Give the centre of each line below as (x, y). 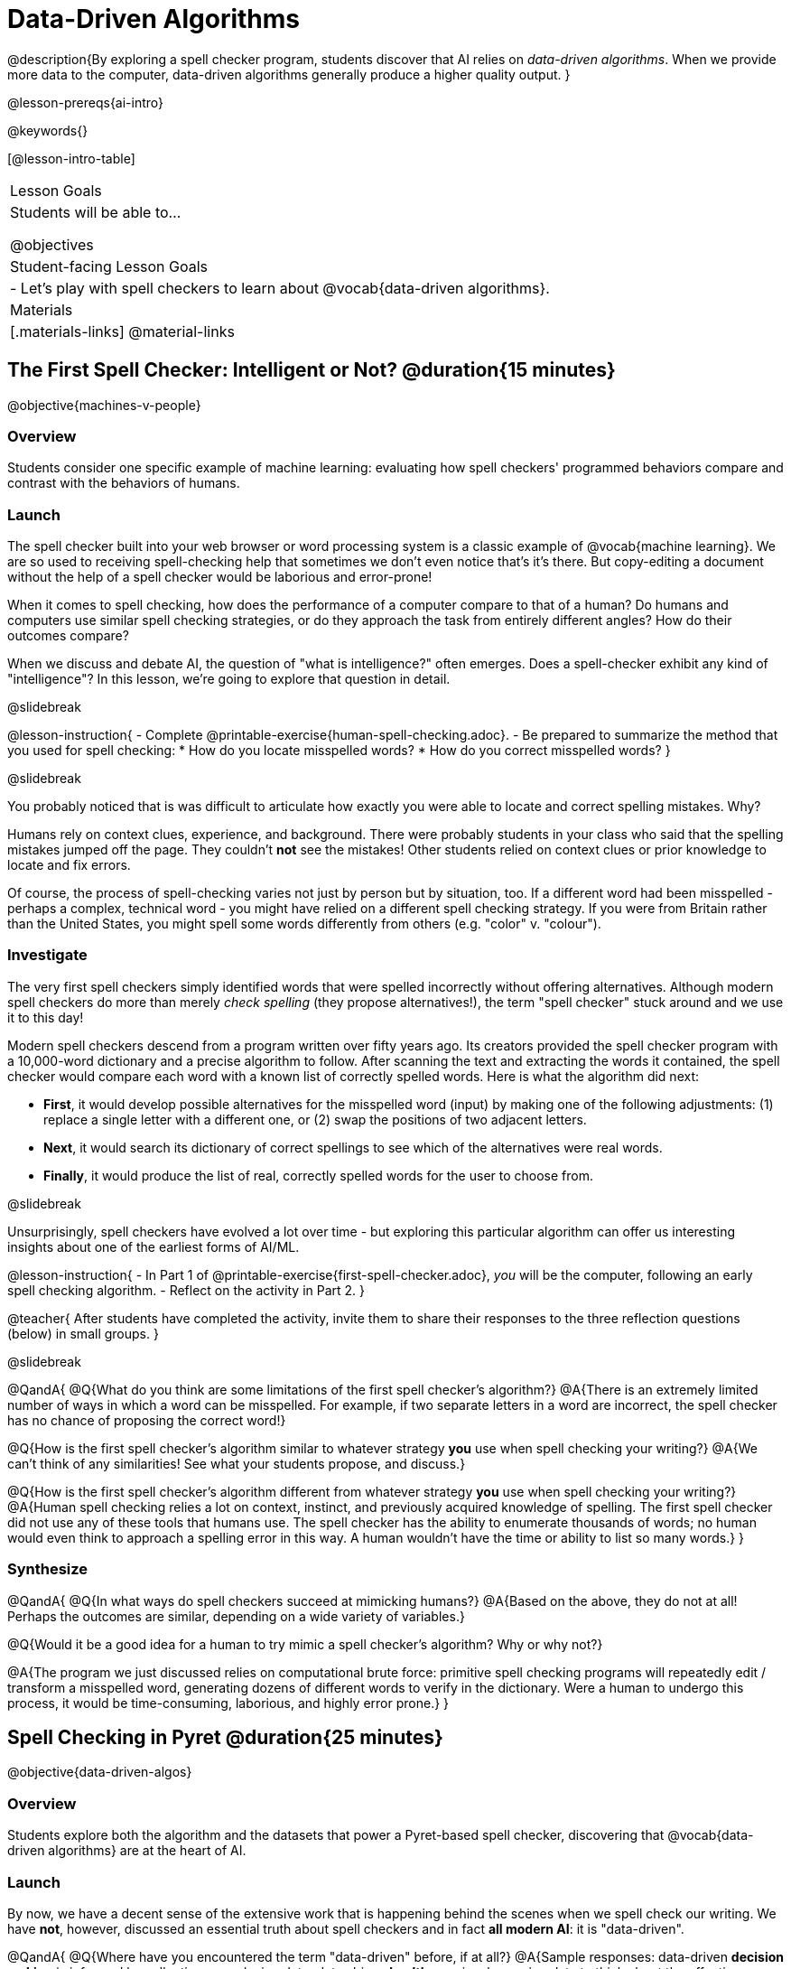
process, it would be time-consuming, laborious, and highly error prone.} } (228, 1703)
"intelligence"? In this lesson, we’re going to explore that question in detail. (229, 679)
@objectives (52, 244)
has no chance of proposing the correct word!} (147, 1420)
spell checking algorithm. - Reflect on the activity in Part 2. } (186, 1290)
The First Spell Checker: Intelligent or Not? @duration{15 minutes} (312, 370)
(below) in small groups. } (83, 1333)
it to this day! (46, 1017)
